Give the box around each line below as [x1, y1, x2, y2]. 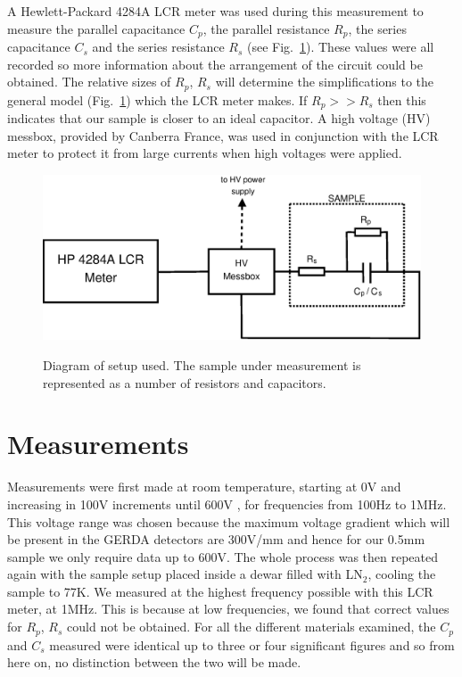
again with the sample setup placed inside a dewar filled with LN [7, 565, 363, 583]
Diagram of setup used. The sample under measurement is [43, 356, 361, 375]
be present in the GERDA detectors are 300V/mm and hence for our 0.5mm [7, 530, 425, 549]
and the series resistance [92, 37, 225, 56]
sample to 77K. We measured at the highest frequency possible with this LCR [7, 582, 433, 600]
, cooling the [367, 565, 436, 583]
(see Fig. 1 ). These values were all [247, 37, 434, 56]
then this [377, 90, 426, 109]
